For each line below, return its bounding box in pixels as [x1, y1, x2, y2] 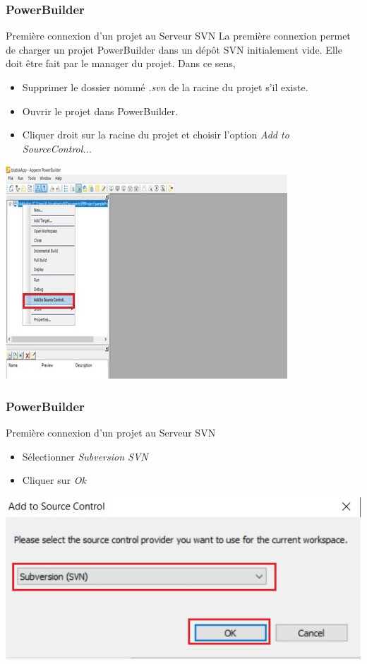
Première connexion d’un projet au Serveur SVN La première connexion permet [6, 28, 351, 43]
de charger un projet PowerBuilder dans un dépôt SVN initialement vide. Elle [6, 42, 342, 57]
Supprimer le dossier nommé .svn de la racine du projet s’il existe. [22, 80, 308, 94]
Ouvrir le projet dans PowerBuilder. [22, 103, 179, 118]
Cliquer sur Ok [22, 473, 86, 487]
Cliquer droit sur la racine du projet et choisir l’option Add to [22, 127, 289, 142]
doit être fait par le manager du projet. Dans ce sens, [6, 56, 236, 71]
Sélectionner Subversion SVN [22, 449, 148, 463]
